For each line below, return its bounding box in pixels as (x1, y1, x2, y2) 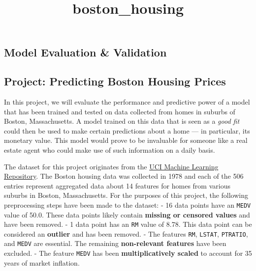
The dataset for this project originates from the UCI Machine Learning (4, 161, 219, 171)
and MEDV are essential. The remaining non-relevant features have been (4, 238, 226, 248)
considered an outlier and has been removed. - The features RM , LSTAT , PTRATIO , (4, 228, 248, 239)
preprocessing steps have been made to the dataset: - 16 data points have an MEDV (4, 199, 251, 210)
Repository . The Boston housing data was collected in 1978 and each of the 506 (4, 171, 244, 181)
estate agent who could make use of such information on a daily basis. (4, 144, 215, 155)
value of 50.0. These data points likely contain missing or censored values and (4, 209, 250, 219)
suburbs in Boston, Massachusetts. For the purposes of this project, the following (4, 190, 249, 200)
